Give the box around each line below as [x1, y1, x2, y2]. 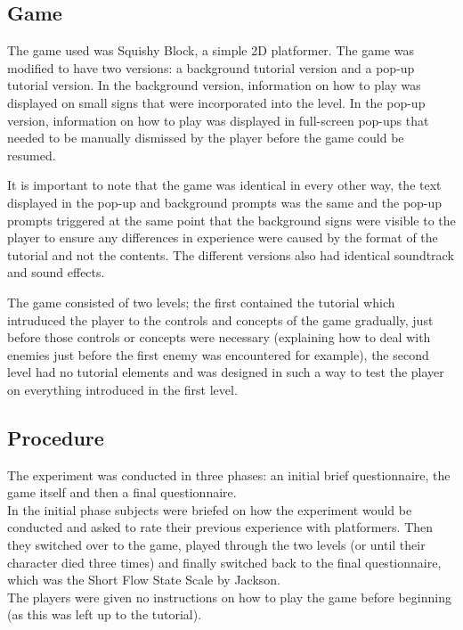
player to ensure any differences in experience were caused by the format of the [7, 228, 438, 247]
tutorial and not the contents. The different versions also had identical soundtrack [7, 245, 454, 264]
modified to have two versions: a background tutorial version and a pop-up [7, 58, 415, 77]
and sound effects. [7, 263, 105, 282]
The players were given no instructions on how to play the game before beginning [7, 587, 451, 606]
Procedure [7, 423, 104, 451]
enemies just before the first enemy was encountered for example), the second [7, 345, 429, 364]
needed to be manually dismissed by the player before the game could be [7, 128, 404, 147]
